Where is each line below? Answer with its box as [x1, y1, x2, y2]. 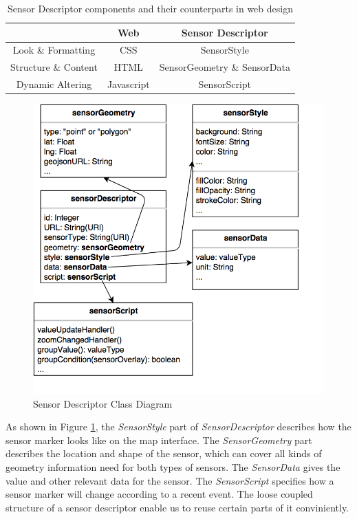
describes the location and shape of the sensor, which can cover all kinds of [6, 446, 322, 461]
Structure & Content [10, 60, 98, 74]
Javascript [107, 77, 150, 91]
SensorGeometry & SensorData [159, 60, 290, 74]
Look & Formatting [12, 43, 96, 57]
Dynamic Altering [16, 77, 92, 91]
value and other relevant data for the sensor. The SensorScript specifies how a [6, 473, 334, 487]
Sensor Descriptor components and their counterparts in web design [7, 1, 293, 15]
